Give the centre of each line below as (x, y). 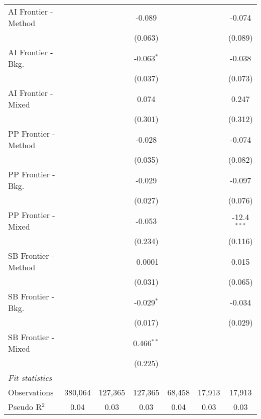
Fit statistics (30, 378)
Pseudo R (25, 407)
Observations (31, 392)
